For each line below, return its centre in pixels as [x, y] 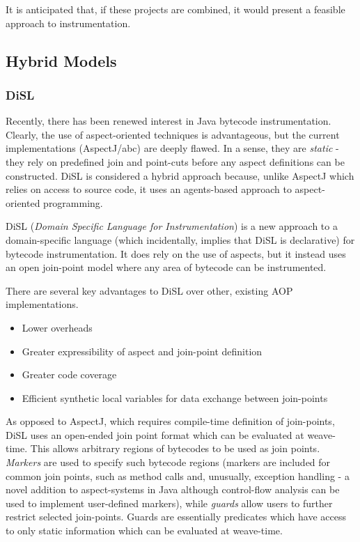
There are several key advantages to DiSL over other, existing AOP [149, 290]
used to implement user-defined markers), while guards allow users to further [169, 503]
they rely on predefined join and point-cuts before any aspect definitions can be [175, 161]
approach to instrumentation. [68, 23]
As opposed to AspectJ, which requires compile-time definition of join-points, [170, 421]
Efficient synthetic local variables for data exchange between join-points [175, 397]
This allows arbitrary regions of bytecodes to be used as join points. [175, 448]
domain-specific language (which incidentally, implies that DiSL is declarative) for [180, 239]
